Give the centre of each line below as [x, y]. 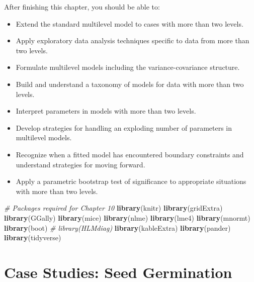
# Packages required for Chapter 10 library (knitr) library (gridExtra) [113, 208]
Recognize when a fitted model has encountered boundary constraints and [130, 154]
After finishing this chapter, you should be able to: [82, 7]
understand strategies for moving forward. [80, 164]
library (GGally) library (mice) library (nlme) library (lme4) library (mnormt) [127, 217]
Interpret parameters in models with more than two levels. [106, 111]
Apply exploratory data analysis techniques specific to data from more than [133, 40]
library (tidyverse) [33, 238]
